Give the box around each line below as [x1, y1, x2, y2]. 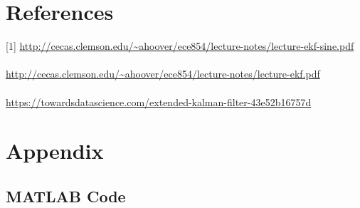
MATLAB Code [6, 184, 126, 207]
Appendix [6, 136, 104, 165]
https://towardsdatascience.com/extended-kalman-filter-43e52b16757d [6, 94, 312, 109]
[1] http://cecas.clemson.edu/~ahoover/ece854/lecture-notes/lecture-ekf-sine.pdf [6, 38, 354, 53]
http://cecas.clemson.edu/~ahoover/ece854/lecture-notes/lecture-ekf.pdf [6, 66, 320, 81]
